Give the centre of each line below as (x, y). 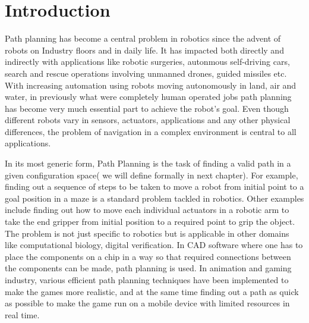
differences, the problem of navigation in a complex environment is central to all (151, 131)
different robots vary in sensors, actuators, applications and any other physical (148, 120)
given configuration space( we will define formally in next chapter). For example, (152, 175)
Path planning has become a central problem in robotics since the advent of (143, 38)
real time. (22, 314)
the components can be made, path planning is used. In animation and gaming (148, 268)
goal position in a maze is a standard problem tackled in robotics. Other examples (154, 198)
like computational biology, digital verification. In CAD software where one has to (154, 245)
